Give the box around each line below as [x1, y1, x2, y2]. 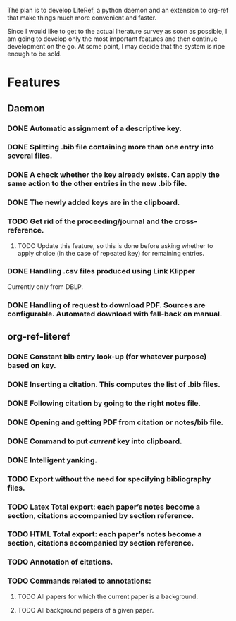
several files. [7, 151, 53, 161]
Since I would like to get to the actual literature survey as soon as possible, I [7, 27, 228, 35]
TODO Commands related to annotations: [7, 576, 151, 586]
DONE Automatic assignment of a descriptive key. [7, 123, 182, 133]
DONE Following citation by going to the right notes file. [7, 398, 201, 408]
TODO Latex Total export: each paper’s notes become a [7, 502, 201, 512]
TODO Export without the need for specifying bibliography [7, 474, 211, 484]
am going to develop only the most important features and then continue [7, 35, 218, 43]
